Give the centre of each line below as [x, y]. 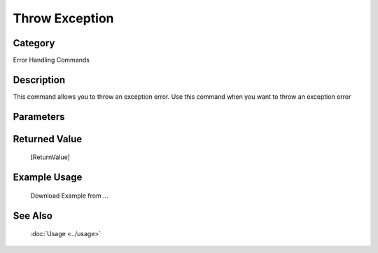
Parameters [39, 117]
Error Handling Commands [51, 60]
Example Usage [48, 178]
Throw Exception [64, 18]
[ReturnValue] [50, 157]
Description [39, 80]
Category [34, 43]
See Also [33, 216]
